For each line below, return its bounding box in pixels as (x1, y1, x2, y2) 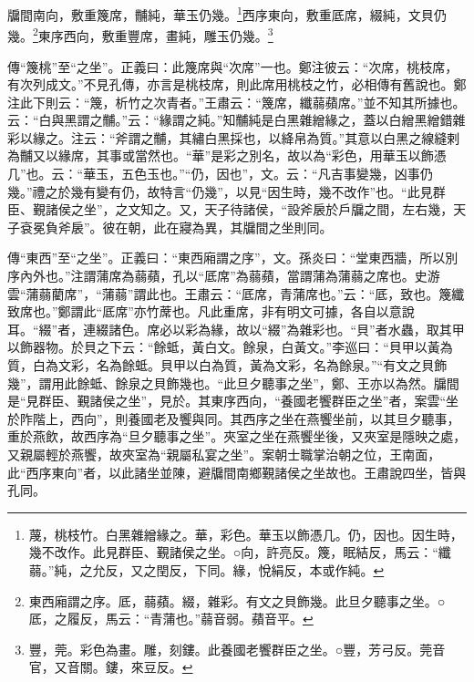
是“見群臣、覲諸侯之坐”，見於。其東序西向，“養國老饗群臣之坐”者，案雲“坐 (7, 391, 459, 410)
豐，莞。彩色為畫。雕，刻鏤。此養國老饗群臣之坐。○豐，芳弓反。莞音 (28, 639, 446, 658)
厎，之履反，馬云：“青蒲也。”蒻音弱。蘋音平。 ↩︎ (28, 609, 314, 628)
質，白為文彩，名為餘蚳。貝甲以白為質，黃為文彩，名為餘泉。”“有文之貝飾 (7, 356, 448, 374)
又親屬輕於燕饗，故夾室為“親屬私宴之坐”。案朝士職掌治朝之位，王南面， (7, 444, 441, 463)
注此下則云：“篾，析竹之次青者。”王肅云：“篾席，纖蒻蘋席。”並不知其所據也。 (7, 92, 466, 111)
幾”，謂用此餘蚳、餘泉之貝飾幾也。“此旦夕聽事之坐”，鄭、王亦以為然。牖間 (7, 373, 459, 392)
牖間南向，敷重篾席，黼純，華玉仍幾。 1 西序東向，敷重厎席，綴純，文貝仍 (7, 3, 447, 24)
